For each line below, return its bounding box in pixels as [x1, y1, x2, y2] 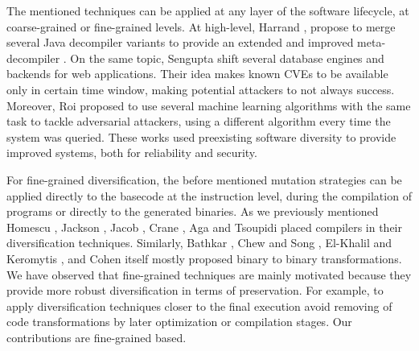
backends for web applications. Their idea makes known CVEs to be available [6, 65, 388, 82]
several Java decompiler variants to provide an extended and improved [6, 34, 354, 51]
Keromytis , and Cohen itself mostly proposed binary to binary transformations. [6, 250, 402, 266]
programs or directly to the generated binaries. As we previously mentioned [6, 203, 379, 220]
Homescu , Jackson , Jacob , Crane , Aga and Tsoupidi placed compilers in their [6, 218, 402, 235]
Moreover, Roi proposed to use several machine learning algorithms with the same [6, 97, 411, 114]
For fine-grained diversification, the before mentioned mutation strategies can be [6, 171, 402, 188]
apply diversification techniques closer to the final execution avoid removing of [6, 297, 392, 314]
